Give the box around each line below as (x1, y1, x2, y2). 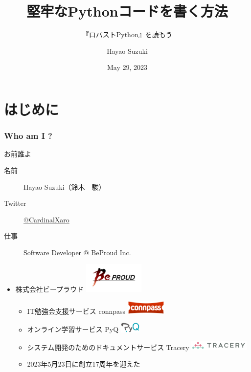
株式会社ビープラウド (15, 284, 84, 294)
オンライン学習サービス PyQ (27, 324, 119, 334)
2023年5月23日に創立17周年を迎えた (27, 358, 140, 369)
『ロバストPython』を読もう (82, 29, 173, 40)
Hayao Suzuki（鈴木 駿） (23, 181, 106, 192)
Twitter (4, 198, 26, 208)
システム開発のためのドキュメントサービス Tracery (27, 342, 189, 352)
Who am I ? (4, 130, 52, 142)
